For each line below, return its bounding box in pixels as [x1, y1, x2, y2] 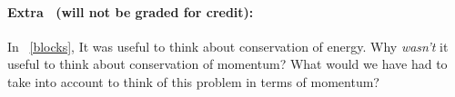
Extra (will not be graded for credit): [7, 2, 254, 21]
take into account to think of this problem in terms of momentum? [7, 72, 379, 91]
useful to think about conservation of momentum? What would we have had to [7, 54, 448, 73]
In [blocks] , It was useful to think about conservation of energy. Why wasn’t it [7, 36, 449, 55]
